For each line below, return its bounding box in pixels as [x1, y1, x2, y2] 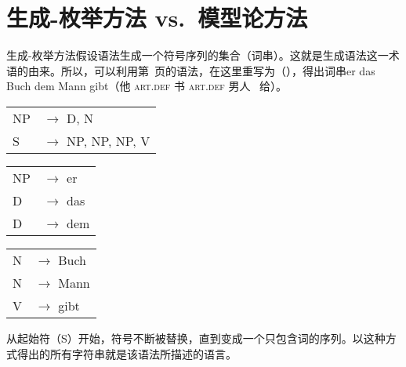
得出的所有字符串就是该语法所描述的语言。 [16, 345, 237, 362]
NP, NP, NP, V [67, 131, 150, 150]
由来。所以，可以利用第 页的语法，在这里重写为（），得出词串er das [27, 62, 375, 78]
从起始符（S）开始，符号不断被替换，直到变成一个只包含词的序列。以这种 [6, 329, 386, 346]
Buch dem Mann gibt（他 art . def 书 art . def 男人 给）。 [6, 78, 288, 94]
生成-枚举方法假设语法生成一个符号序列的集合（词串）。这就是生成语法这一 [6, 47, 389, 64]
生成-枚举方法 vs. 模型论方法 [6, 2, 308, 34]
